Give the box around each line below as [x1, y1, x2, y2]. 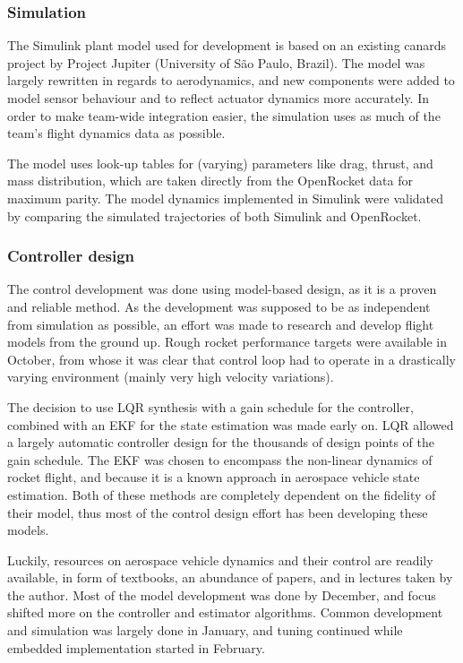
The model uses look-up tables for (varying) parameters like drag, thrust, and [7, 153, 433, 172]
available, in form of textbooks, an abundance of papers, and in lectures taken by [7, 568, 453, 587]
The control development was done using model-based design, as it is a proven [7, 280, 437, 298]
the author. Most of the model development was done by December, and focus [7, 585, 436, 604]
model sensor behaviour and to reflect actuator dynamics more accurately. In [7, 89, 430, 107]
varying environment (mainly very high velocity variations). [7, 367, 334, 386]
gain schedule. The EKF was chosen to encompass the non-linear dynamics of [7, 450, 433, 469]
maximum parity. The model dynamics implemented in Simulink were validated [7, 188, 444, 207]
